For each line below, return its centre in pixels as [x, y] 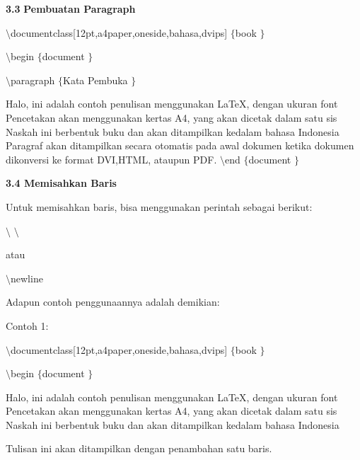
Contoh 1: [27, 325]
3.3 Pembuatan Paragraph [71, 8]
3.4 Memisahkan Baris [61, 183]
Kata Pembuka [95, 80]
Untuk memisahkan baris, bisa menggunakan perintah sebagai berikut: [159, 206]
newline [27, 278]
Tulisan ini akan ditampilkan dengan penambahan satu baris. [139, 448]
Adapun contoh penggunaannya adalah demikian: [113, 302]
